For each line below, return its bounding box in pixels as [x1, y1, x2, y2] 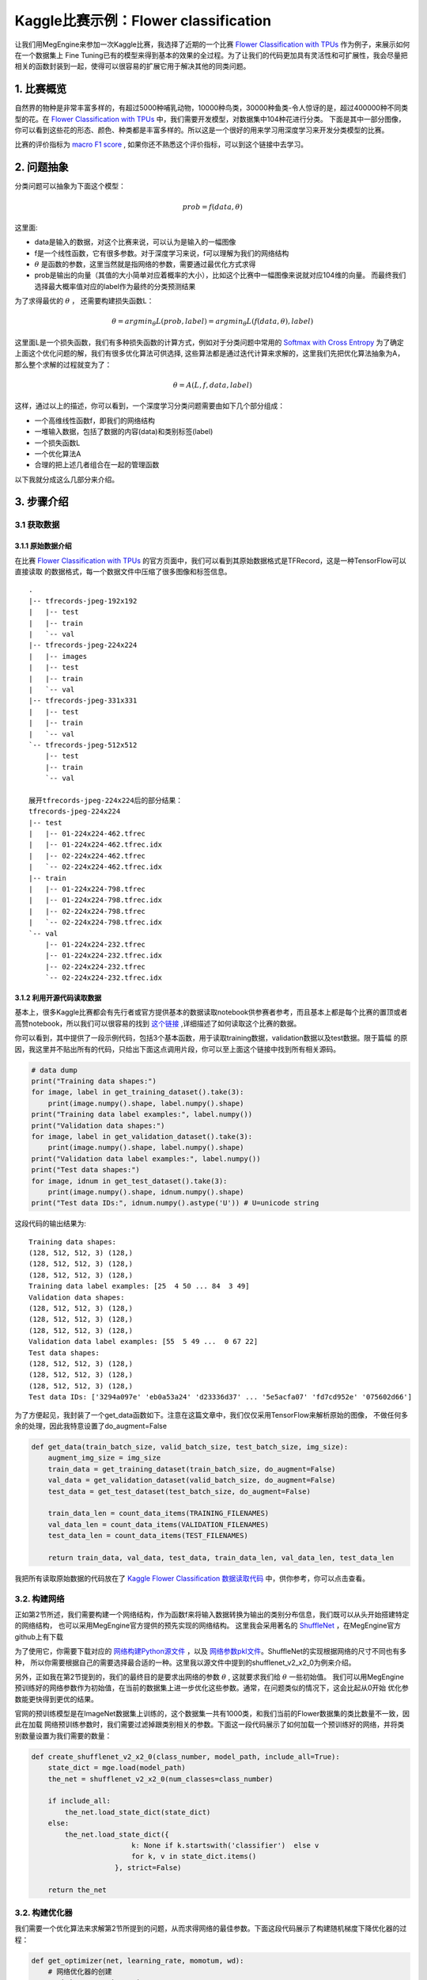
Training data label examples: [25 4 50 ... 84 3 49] [28, 1281, 250, 1291]
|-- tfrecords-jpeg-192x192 [28, 596, 138, 605]
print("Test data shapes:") [31, 1165, 140, 1175]
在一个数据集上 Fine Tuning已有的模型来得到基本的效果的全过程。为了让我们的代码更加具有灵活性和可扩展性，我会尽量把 [14, 50, 408, 59]
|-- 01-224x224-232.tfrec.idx [44, 951, 162, 960]
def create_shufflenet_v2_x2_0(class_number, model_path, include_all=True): [31, 1752, 340, 1761]
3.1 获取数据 [14, 520, 60, 531]
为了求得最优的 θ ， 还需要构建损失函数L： [14, 296, 154, 306]
